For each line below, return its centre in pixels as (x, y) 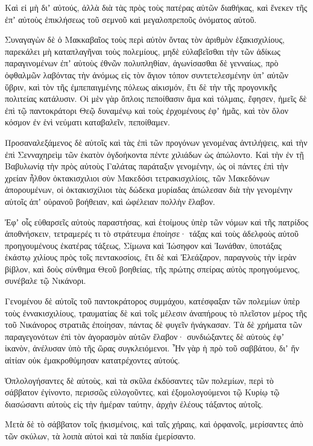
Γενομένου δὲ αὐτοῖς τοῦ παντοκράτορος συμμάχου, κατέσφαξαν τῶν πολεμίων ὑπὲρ (152, 301)
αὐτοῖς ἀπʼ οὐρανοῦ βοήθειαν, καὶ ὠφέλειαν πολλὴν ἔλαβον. (110, 201)
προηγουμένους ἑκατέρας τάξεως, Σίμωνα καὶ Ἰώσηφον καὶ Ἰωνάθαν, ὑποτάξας (143, 245)
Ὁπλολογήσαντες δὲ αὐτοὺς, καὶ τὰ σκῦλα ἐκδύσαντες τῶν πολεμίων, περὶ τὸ (139, 380)
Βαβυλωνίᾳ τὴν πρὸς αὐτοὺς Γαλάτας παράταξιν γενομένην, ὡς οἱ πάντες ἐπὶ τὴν (147, 166)
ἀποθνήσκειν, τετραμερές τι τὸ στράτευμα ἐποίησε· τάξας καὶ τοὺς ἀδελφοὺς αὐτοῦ (152, 234)
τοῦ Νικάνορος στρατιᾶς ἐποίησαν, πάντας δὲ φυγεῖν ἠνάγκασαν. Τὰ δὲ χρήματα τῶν (153, 325)
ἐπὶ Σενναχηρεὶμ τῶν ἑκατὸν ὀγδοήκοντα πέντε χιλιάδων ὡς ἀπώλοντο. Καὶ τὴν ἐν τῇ (154, 154)
